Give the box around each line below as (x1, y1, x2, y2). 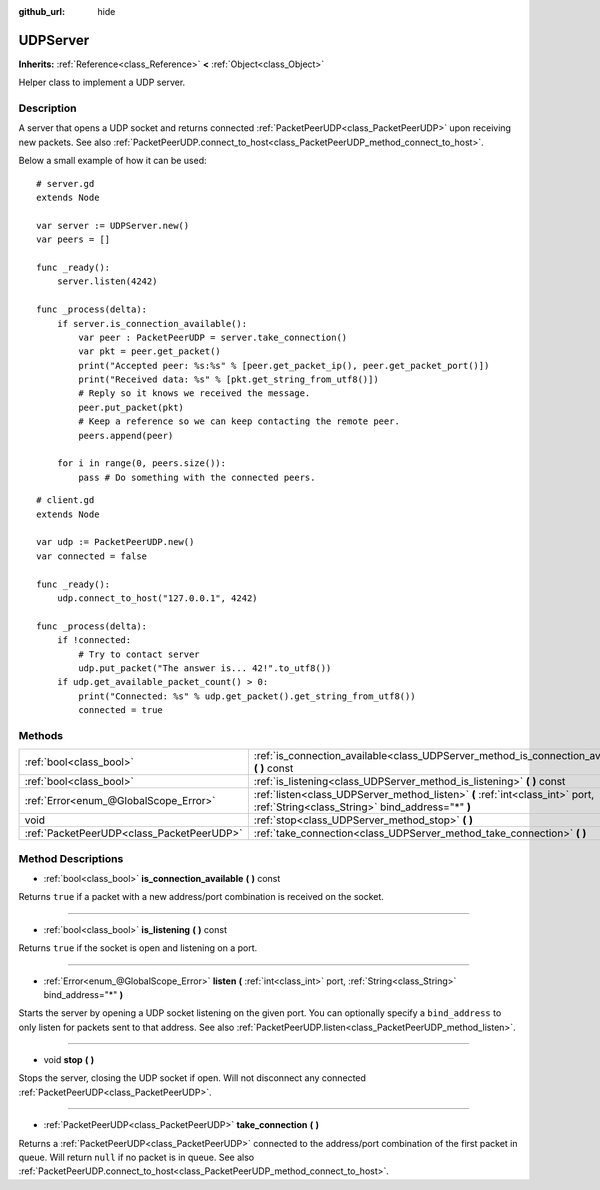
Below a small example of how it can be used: (18, 155, 207, 167)
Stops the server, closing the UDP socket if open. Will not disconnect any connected (18, 1072, 367, 1084)
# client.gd (36, 495, 95, 506)
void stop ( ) (43, 1054, 95, 1066)
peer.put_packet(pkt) (78, 401, 185, 413)
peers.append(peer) (78, 430, 174, 441)
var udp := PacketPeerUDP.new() (36, 536, 195, 548)
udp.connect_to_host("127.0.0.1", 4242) (56, 592, 259, 604)
